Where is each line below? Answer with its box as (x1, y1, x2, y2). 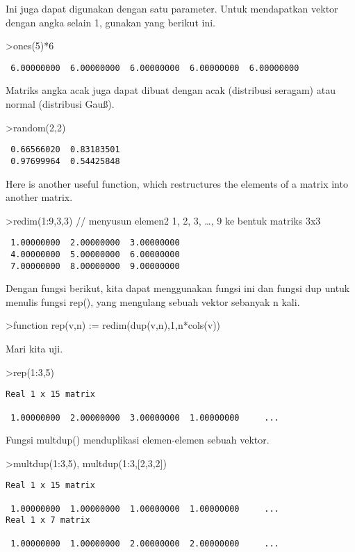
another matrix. (6, 190, 73, 204)
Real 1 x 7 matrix (6, 515, 90, 526)
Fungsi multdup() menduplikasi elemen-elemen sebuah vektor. (6, 432, 270, 447)
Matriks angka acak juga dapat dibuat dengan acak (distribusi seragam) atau (6, 83, 336, 97)
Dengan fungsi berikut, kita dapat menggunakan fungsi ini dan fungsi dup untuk (6, 281, 350, 295)
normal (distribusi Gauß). (6, 97, 115, 111)
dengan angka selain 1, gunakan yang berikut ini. (6, 15, 215, 29)
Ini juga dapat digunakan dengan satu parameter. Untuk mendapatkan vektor (6, 1, 338, 15)
